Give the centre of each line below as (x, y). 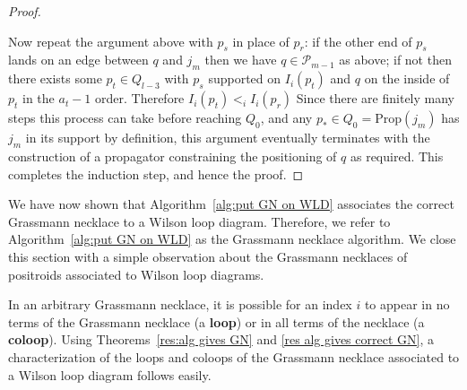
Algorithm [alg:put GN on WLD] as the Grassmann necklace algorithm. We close (232, 239)
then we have (241, 60)
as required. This (397, 156)
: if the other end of (358, 41)
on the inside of (407, 78)
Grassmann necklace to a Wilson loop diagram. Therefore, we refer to (199, 221)
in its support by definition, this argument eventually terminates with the (228, 138)
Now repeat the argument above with (111, 41)
